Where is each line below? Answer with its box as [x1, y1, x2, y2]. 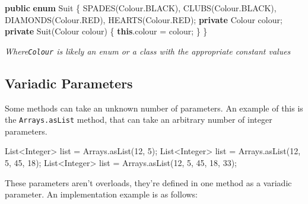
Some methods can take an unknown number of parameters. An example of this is [5, 101, 303, 114]
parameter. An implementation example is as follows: [5, 188, 198, 200]
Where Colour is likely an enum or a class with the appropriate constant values [5, 44, 291, 57]
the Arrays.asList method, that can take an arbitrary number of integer [5, 113, 272, 126]
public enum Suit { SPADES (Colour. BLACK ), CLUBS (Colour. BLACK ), [5, 2, 277, 14]
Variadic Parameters [5, 74, 133, 92]
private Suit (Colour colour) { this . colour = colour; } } [5, 25, 208, 37]
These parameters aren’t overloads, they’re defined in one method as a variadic [5, 176, 292, 189]
